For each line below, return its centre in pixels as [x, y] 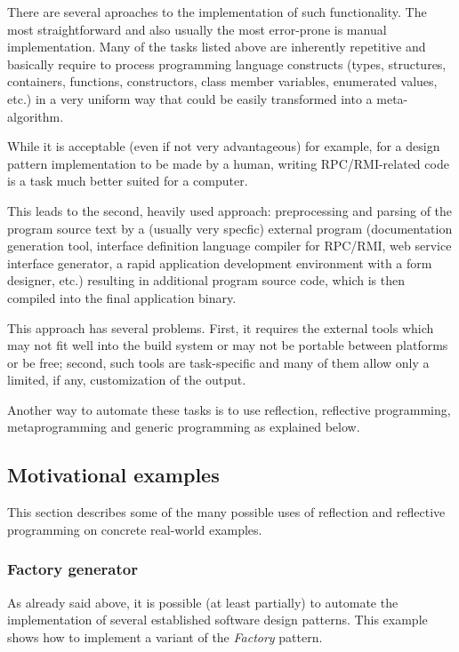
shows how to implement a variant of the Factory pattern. [165, 636]
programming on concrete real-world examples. [135, 529]
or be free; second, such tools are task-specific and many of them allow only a [218, 362]
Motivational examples [113, 475]
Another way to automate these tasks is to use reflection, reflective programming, [229, 409]
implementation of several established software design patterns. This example [217, 620]
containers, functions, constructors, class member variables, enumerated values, [222, 81]
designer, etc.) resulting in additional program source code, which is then [206, 280]
